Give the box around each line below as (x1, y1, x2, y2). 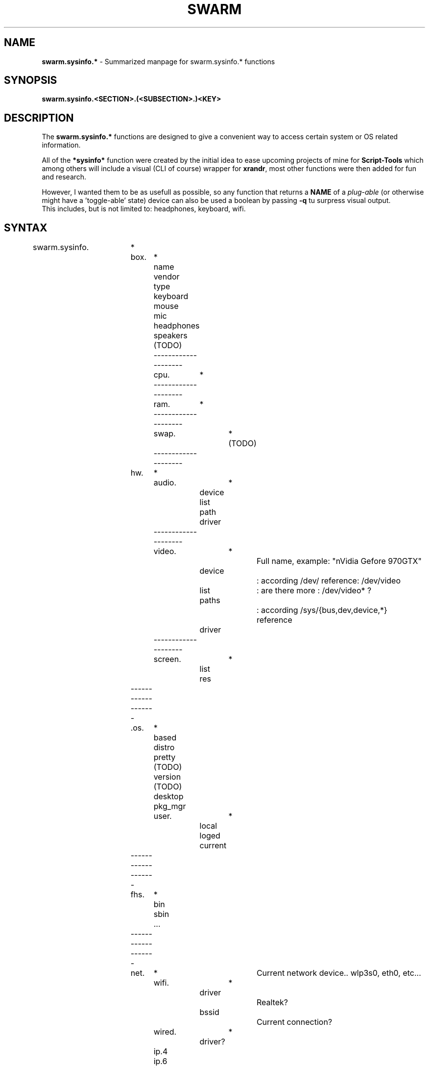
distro (153, 742, 175, 753)
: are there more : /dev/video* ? (256, 585, 372, 596)
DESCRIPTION (4, 111, 74, 124)
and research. (42, 173, 87, 181)
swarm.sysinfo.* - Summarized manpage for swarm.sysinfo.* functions (42, 57, 275, 66)
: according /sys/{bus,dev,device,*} (256, 605, 387, 615)
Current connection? (256, 1017, 333, 1027)
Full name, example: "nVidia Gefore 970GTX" (256, 556, 422, 566)
